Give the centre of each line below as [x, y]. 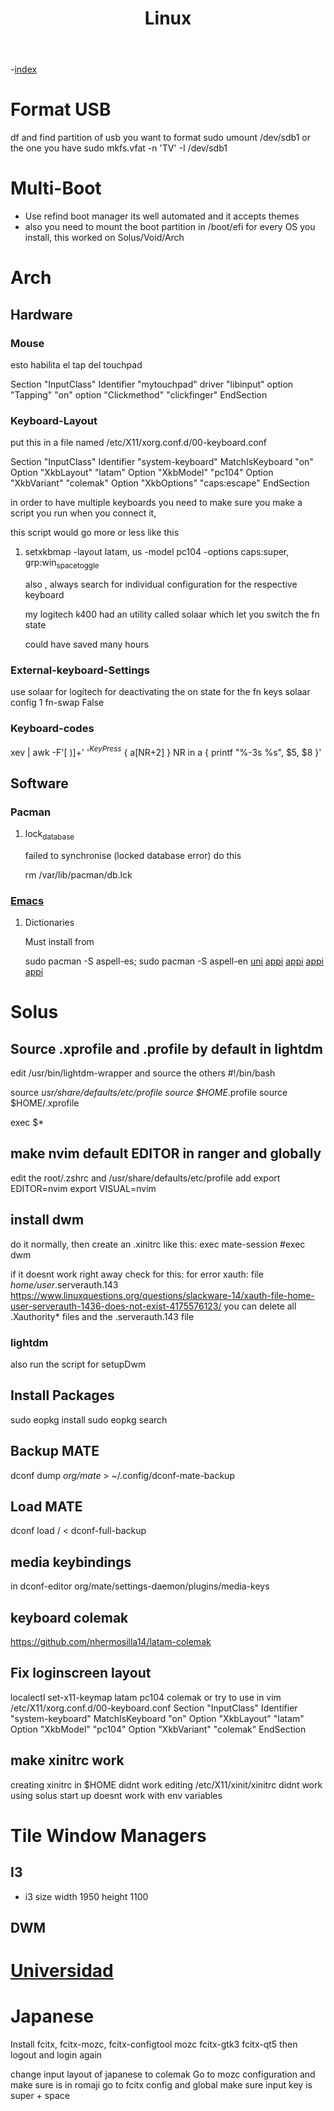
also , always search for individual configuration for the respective [161, 584]
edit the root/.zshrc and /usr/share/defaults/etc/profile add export [145, 1178]
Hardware [41, 314]
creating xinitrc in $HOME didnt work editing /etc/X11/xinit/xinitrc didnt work [166, 1784]
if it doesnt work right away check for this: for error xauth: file [137, 1274]
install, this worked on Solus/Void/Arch [104, 238]
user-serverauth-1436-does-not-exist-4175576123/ [116, 1306]
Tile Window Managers [108, 1835]
